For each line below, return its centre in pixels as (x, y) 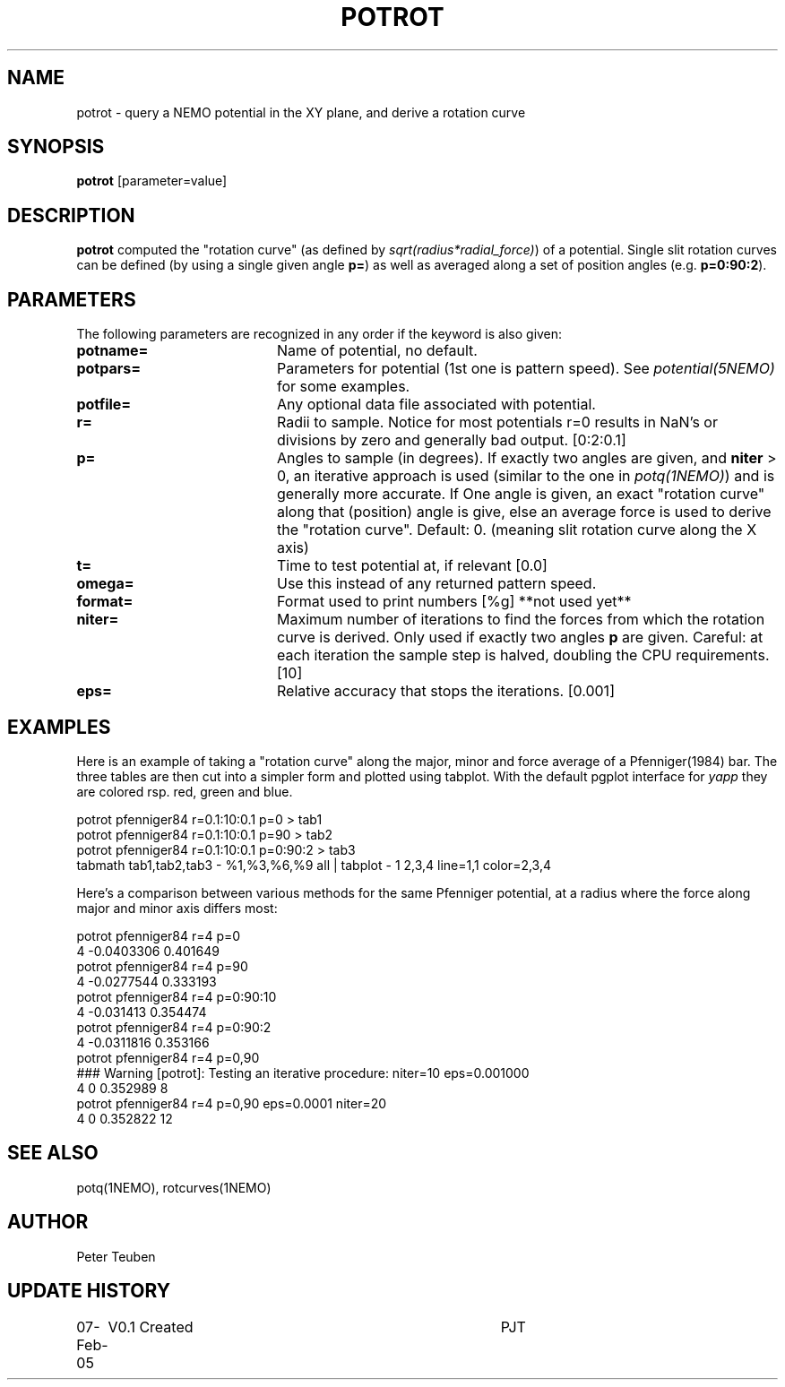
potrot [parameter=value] (152, 181)
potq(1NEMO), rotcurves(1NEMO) (174, 1187)
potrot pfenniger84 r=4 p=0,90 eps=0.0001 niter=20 (232, 1103)
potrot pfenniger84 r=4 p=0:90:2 (174, 1027)
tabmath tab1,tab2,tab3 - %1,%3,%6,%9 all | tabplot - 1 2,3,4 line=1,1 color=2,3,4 (314, 865)
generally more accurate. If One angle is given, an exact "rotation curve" (521, 494)
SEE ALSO (53, 1153)
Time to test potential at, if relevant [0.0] (412, 566)
